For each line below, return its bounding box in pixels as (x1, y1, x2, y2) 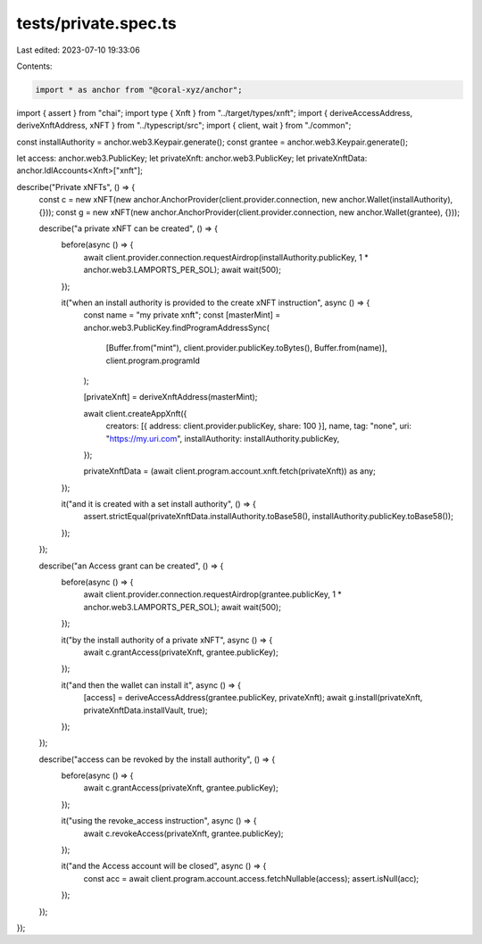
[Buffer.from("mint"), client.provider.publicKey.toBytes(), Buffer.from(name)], (105, 343, 387, 353)
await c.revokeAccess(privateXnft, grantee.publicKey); (83, 828, 285, 839)
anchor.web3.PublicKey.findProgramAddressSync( (83, 322, 270, 333)
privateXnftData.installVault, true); (83, 705, 208, 716)
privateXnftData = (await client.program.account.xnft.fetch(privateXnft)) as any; (83, 466, 377, 476)
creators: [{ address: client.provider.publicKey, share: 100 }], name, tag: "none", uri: (105, 420, 412, 432)
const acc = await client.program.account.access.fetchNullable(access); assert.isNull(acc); (83, 873, 420, 883)
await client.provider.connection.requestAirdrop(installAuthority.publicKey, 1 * (83, 252, 370, 262)
